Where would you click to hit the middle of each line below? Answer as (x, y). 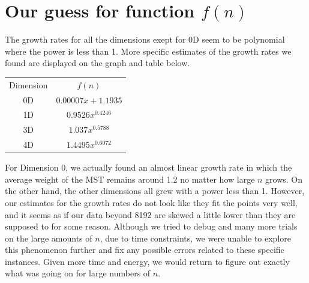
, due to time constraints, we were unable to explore (195, 238)
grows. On (284, 179)
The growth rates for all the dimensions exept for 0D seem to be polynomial (145, 39)
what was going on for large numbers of (78, 273)
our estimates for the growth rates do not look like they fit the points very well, (151, 202)
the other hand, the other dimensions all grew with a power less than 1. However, (155, 191)
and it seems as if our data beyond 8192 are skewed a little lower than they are (150, 214)
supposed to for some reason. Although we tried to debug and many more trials (151, 226)
